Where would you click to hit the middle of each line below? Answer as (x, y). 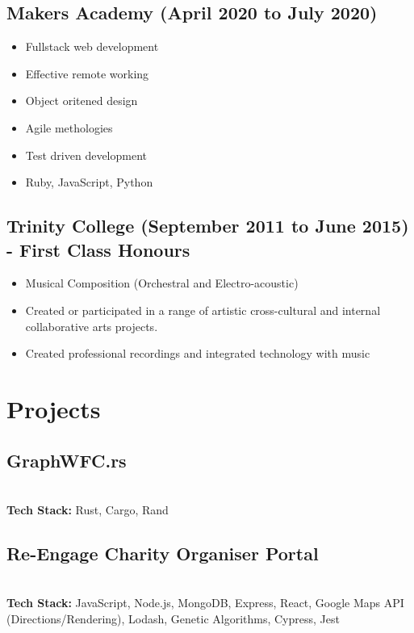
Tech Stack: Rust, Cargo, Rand (88, 509)
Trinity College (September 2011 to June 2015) (208, 226)
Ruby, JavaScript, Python (89, 182)
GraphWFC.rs (67, 460)
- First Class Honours (98, 249)
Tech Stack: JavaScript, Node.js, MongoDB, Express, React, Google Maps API (205, 603)
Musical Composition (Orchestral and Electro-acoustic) (162, 283)
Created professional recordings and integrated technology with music (198, 353)
